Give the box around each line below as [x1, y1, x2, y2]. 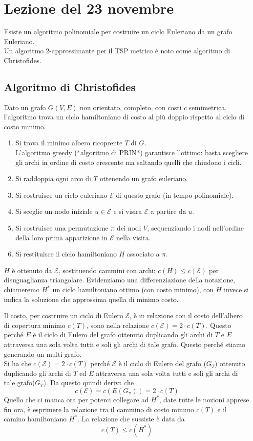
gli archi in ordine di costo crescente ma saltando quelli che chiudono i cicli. [15, 157, 242, 167]
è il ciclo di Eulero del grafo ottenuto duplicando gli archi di [33, 329, 213, 340]
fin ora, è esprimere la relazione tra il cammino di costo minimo [4, 404, 194, 414]
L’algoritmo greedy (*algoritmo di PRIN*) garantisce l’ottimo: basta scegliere [15, 147, 248, 158]
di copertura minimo [4, 320, 65, 330]
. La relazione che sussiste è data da [77, 414, 185, 424]
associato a [126, 249, 160, 259]
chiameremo [4, 284, 40, 295]
